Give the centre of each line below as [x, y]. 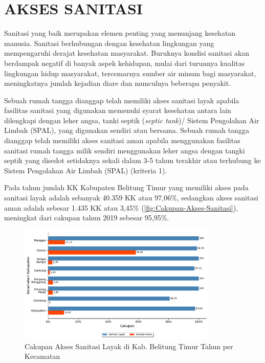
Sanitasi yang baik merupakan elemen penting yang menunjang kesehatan [120, 33]
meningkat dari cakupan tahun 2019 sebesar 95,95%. [87, 218]
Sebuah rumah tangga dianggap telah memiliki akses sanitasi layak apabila [122, 100]
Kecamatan [42, 356]
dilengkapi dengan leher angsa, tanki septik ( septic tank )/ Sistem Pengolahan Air [132, 120]
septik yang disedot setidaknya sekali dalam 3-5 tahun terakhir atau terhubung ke [132, 160]
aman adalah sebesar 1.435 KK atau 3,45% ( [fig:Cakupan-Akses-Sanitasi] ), [121, 207]
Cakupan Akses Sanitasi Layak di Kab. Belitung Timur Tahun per [129, 346]
